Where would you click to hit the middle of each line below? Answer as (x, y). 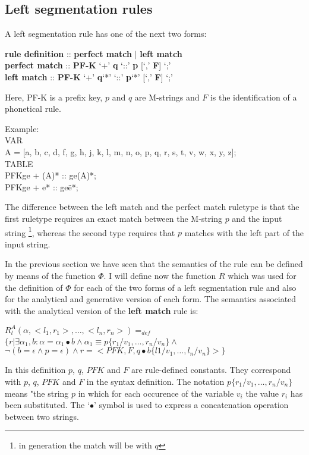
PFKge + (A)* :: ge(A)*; (51, 175)
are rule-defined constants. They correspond (211, 370)
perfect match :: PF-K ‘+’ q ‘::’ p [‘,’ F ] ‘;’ (88, 65)
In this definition (35, 370)
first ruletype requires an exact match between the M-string (113, 218)
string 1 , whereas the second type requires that (90, 231)
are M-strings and (167, 97)
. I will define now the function (160, 275)
